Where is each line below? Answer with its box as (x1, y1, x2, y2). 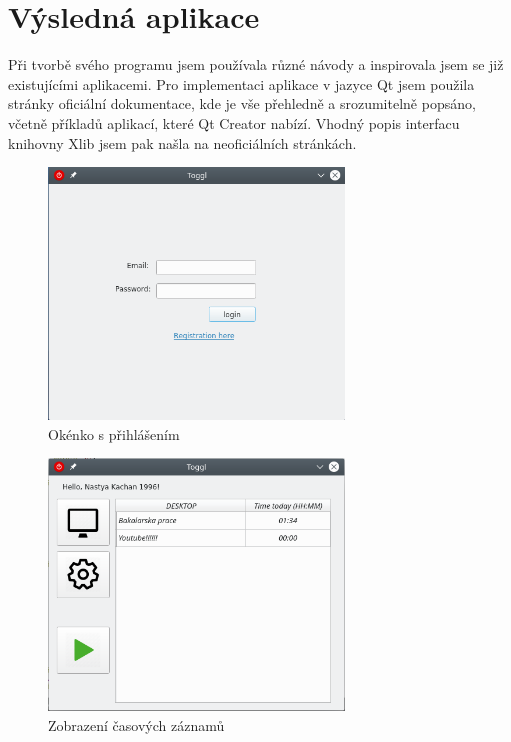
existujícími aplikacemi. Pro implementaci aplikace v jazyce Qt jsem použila (8, 73, 475, 94)
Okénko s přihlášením (48, 423, 180, 444)
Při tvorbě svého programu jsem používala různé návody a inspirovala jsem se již (8, 54, 504, 75)
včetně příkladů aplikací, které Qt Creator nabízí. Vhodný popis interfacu (8, 112, 460, 133)
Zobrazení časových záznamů (48, 714, 225, 735)
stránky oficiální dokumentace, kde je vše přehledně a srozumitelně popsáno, (8, 93, 476, 114)
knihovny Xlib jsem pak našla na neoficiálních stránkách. (8, 132, 357, 153)
